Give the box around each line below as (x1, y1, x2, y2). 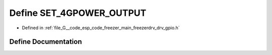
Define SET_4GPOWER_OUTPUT (9, 7, 147, 18)
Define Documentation (9, 38, 82, 46)
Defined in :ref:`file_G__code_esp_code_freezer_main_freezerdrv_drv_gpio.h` (22, 25, 180, 31)
